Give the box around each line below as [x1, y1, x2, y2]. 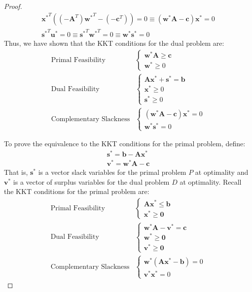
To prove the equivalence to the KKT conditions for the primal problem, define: [4, 138, 246, 149]
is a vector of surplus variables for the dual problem [13, 176, 170, 187]
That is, [4, 167, 28, 177]
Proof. [4, 1, 22, 11]
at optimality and [195, 167, 249, 177]
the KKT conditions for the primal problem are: [4, 186, 149, 196]
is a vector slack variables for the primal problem [38, 167, 186, 177]
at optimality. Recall [180, 176, 242, 187]
